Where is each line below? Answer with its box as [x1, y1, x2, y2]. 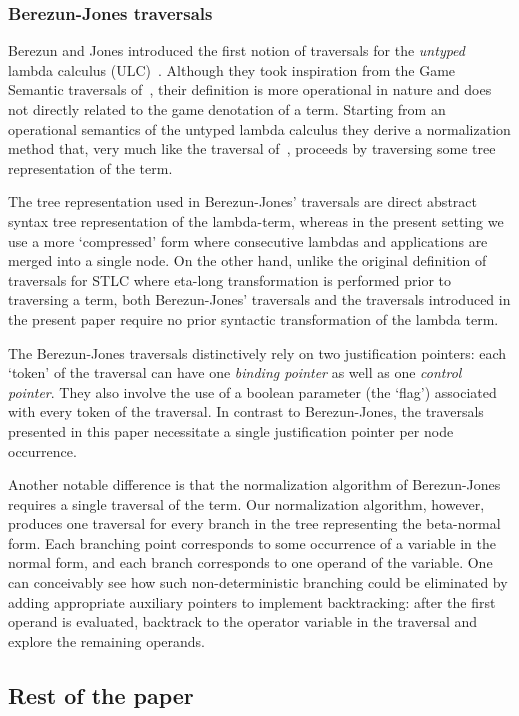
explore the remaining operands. [8, 630, 205, 651]
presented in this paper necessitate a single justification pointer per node [8, 420, 454, 441]
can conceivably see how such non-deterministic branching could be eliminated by [8, 572, 508, 593]
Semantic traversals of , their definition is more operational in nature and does [8, 79, 492, 100]
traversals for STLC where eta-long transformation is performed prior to [8, 269, 452, 290]
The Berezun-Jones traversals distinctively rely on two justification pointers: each [8, 342, 507, 363]
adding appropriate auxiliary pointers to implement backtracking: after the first [8, 591, 496, 612]
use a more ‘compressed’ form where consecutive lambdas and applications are [8, 230, 488, 251]
